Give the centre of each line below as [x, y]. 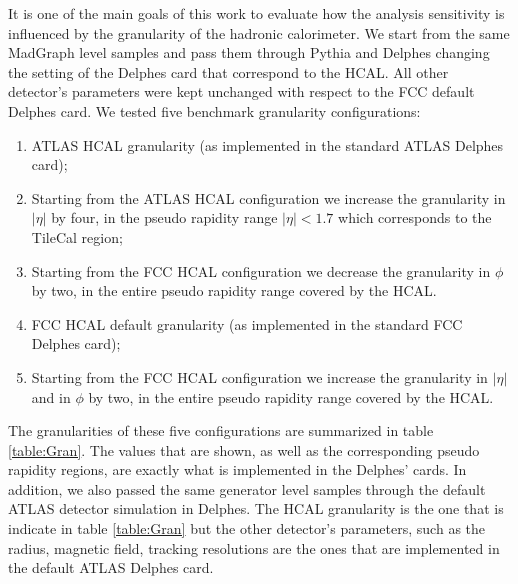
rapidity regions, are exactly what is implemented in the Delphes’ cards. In [237, 469]
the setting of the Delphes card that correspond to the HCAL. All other [228, 71]
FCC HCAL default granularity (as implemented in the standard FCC [247, 323]
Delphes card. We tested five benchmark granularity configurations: [214, 110]
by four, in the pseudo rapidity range [164, 217]
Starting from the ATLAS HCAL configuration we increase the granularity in [268, 197]
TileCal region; [77, 236]
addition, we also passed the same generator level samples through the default [247, 488]
